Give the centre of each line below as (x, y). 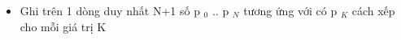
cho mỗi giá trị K (63, 26)
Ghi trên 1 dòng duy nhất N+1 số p (110, 10)
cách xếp (373, 10)
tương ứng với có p (290, 10)
